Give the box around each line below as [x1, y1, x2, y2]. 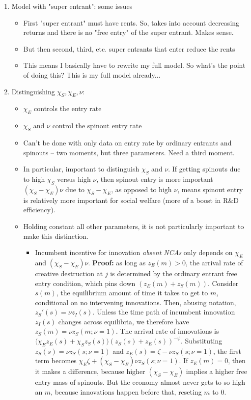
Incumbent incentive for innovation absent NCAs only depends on [35, 247, 233, 257]
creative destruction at [35, 268, 103, 278]
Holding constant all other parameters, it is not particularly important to [23, 221, 244, 231]
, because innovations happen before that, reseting [51, 387, 202, 397]
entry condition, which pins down [35, 278, 136, 288]
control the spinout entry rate [52, 120, 142, 131]
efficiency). [23, 204, 56, 215]
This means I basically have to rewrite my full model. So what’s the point [23, 60, 246, 70]
